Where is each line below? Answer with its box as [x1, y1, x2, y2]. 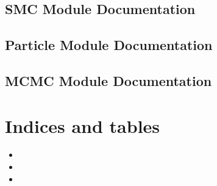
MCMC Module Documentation [5, 71, 212, 90]
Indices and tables [5, 113, 160, 138]
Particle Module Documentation [5, 35, 213, 54]
